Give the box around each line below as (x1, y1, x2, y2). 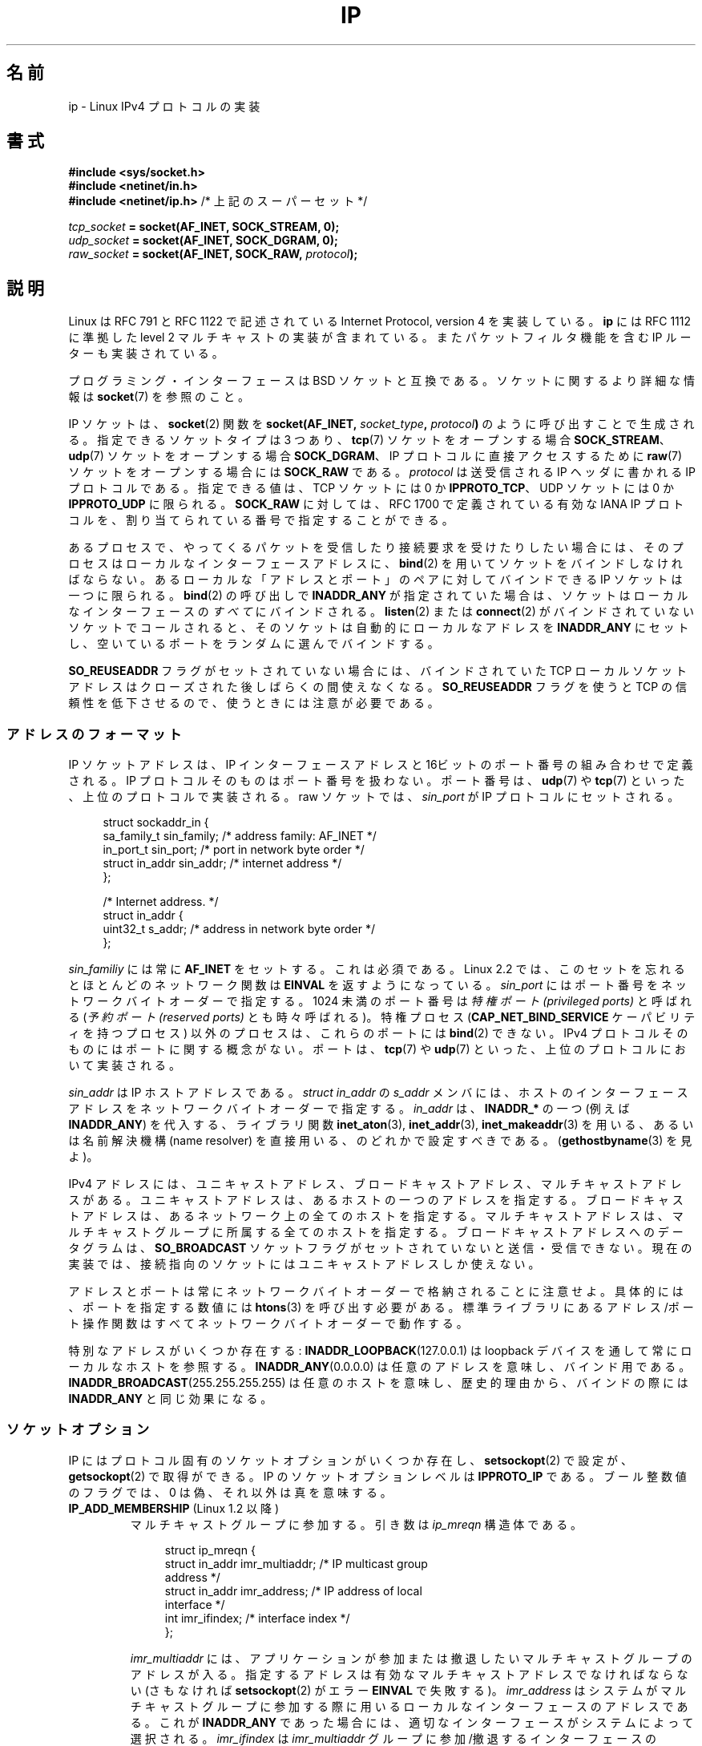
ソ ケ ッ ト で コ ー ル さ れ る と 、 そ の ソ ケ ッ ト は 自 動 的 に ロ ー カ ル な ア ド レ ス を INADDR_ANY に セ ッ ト (68, 620, 689, 635)
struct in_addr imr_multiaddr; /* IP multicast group (164, 1556, 428, 1570)
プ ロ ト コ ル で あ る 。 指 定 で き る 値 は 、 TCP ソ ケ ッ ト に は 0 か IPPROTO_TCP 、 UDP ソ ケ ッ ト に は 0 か (68, 481, 675, 495)
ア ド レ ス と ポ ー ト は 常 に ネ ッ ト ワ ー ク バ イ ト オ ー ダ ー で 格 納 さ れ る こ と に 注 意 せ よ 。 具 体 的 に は (68, 1284, 684, 1299)
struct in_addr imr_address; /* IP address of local (164, 1583, 422, 1598)
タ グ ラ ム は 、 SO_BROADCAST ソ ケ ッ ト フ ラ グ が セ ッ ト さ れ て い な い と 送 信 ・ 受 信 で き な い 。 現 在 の (68, 1241, 692, 1255)
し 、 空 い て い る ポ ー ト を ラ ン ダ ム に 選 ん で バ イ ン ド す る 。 (68, 637, 439, 651)
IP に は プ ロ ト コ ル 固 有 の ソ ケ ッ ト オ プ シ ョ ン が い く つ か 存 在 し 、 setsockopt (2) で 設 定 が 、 (68, 1453, 632, 1467)
